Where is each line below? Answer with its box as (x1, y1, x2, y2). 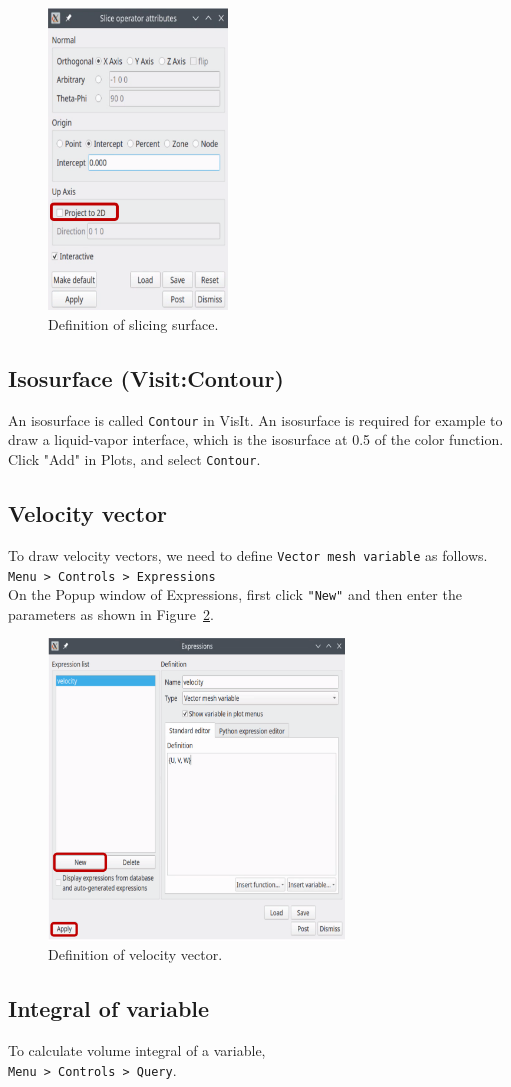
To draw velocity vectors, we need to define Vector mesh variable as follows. (8, 544, 488, 565)
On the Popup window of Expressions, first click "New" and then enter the (8, 584, 462, 605)
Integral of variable (8, 993, 210, 1024)
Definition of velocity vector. (48, 944, 223, 965)
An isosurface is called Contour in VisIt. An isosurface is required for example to (8, 409, 503, 430)
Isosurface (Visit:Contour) (8, 362, 284, 393)
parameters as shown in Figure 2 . (8, 603, 214, 624)
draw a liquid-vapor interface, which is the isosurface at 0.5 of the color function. (8, 429, 504, 450)
